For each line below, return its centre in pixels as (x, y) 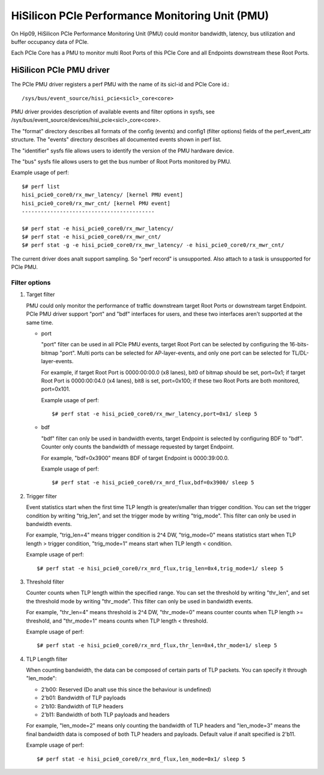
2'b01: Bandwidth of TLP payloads (83, 698)
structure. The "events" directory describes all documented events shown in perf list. (116, 140)
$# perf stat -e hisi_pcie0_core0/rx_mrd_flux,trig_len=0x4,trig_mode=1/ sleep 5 (160, 568)
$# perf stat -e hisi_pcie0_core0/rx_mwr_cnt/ (91, 237)
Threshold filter (45, 582)
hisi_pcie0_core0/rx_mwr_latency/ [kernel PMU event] (102, 195)
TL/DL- (300, 353)
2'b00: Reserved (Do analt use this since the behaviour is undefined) (126, 689)
